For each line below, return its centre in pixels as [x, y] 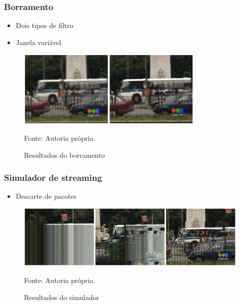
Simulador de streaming [53, 177]
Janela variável [38, 42]
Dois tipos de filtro [44, 25]
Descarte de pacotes [46, 196]
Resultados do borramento [64, 155]
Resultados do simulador [62, 297]
